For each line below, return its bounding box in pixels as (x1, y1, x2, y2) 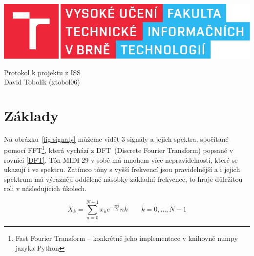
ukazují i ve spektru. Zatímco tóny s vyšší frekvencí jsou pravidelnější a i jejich (4, 164, 240, 174)
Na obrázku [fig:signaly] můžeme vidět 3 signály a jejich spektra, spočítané (4, 133, 229, 144)
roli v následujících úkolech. (4, 183, 86, 193)
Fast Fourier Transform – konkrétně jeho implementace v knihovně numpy (15, 233, 238, 243)
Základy (4, 105, 59, 125)
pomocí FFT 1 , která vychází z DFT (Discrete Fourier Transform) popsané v (4, 144, 233, 155)
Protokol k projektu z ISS (4, 67, 81, 77)
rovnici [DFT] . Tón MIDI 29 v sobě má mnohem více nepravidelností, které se (4, 154, 238, 165)
